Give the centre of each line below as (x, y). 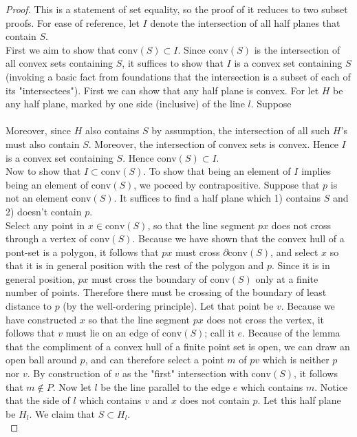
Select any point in (45, 225)
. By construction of (69, 373)
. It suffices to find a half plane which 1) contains (217, 198)
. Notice (331, 386)
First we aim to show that (61, 49)
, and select (294, 252)
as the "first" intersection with (185, 373)
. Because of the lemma (291, 333)
